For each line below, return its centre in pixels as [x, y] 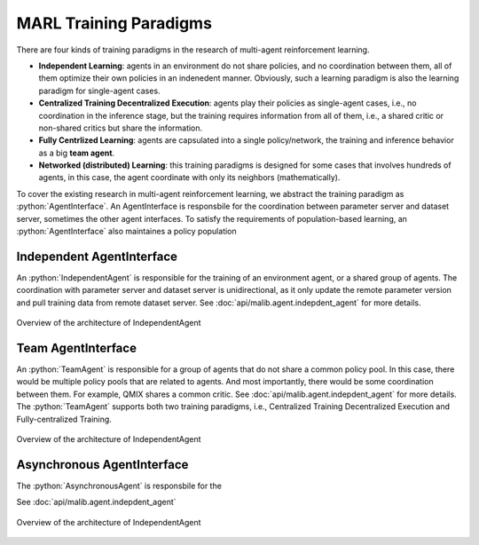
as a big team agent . [77, 153]
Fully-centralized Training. [64, 419]
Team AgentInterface [77, 348]
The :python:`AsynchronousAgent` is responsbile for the [119, 486]
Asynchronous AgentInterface [102, 465]
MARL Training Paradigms [114, 23]
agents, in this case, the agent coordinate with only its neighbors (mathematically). [189, 178]
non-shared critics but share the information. [121, 128]
